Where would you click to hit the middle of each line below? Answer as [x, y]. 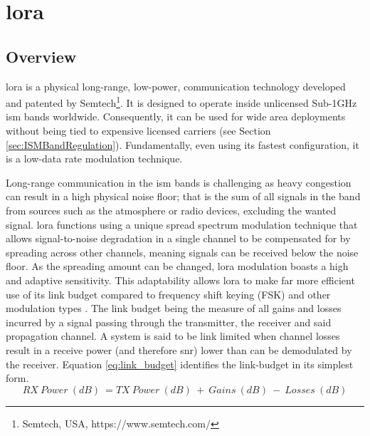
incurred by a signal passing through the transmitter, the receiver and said [169, 322]
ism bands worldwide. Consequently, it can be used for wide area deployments [176, 116]
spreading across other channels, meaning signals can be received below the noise [182, 252]
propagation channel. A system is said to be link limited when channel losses [173, 336]
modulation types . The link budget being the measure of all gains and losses [174, 308]
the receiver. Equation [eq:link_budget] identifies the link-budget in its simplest [180, 364]
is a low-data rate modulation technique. [94, 159]
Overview [41, 56]
